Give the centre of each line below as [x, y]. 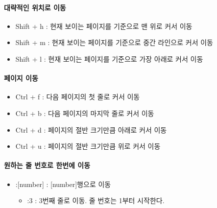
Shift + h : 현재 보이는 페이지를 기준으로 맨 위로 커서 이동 [104, 26]
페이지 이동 [21, 78]
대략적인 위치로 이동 [35, 7]
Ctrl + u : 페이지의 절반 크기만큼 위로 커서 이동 [88, 146]
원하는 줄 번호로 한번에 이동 [47, 165]
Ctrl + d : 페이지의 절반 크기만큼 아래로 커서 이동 [91, 129]
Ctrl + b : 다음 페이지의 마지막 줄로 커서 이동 [85, 113]
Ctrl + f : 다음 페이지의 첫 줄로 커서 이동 [78, 97]
